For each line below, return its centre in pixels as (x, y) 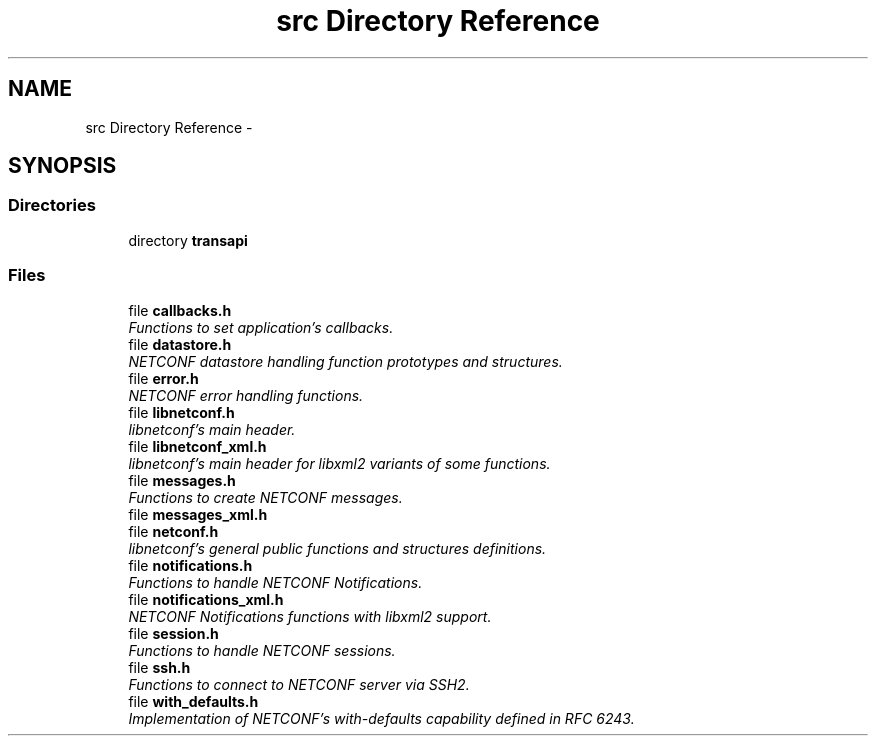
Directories (52, 205)
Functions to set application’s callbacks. (261, 327)
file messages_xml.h (198, 514)
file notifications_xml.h (206, 599)
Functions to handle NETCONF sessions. (262, 650)
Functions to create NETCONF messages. (265, 497)
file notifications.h (190, 565)
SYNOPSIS (62, 166)
